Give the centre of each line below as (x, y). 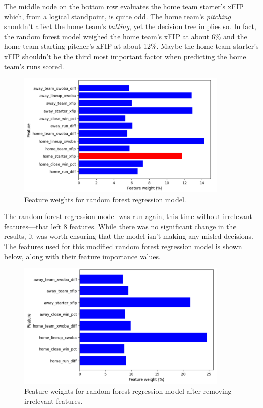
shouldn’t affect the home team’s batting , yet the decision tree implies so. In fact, (130, 26)
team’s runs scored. (34, 66)
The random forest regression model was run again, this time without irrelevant (128, 216)
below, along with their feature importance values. (82, 256)
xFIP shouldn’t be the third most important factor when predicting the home (125, 56)
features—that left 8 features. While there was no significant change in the (120, 226)
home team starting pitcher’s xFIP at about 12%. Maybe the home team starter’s (131, 46)
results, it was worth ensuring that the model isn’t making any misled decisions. (129, 236)
